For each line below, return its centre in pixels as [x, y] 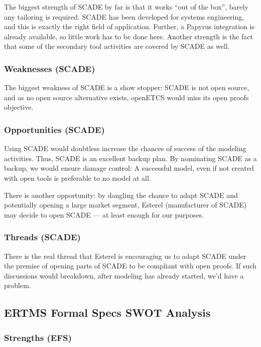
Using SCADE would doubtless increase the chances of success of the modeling [125, 148]
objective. [19, 107]
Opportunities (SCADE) [54, 129]
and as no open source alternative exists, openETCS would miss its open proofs [126, 97]
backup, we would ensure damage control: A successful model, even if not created [129, 168]
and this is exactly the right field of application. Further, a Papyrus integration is [129, 26]
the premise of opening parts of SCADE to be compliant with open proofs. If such [130, 266]
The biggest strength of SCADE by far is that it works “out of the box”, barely [126, 7]
